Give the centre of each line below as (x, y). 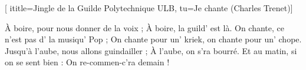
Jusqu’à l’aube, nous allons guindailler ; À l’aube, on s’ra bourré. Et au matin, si (151, 50)
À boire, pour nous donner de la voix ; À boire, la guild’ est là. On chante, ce (144, 27)
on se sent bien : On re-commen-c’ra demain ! (87, 62)
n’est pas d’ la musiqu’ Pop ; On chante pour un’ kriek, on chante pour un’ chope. (153, 39)
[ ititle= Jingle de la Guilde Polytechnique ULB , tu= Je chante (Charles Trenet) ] (149, 8)
